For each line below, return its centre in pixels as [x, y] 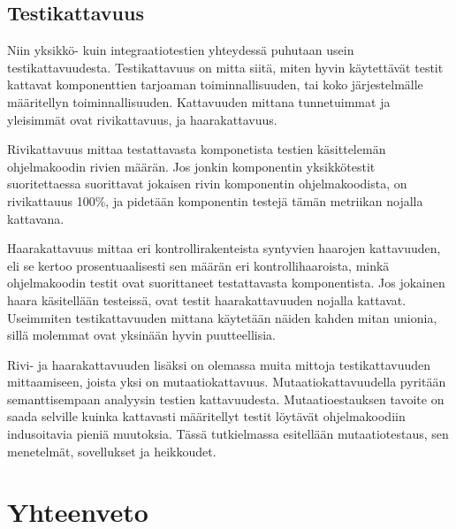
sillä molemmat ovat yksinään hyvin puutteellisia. [141, 335]
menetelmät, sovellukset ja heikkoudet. [112, 451]
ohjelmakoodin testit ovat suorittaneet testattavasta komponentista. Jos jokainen [226, 283]
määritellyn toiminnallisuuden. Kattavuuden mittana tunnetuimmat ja [199, 101]
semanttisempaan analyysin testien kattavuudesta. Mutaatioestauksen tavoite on [226, 399]
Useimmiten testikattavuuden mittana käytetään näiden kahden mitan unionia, [222, 317]
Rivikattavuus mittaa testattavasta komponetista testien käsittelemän [197, 149]
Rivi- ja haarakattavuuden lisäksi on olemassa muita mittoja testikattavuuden [219, 364]
